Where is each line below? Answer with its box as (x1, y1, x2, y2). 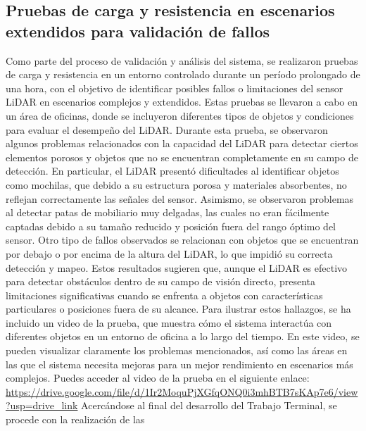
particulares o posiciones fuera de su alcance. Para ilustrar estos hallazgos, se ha (6, 301, 351, 316)
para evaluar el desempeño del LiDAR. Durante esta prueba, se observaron (6, 122, 328, 137)
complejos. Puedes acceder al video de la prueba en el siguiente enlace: (6, 370, 310, 385)
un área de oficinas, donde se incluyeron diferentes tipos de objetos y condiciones (6, 108, 354, 123)
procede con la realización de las (6, 412, 145, 427)
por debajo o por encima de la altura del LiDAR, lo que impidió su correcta (6, 246, 333, 261)
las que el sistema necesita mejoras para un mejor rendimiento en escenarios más (6, 356, 353, 371)
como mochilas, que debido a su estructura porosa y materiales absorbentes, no (6, 177, 347, 192)
